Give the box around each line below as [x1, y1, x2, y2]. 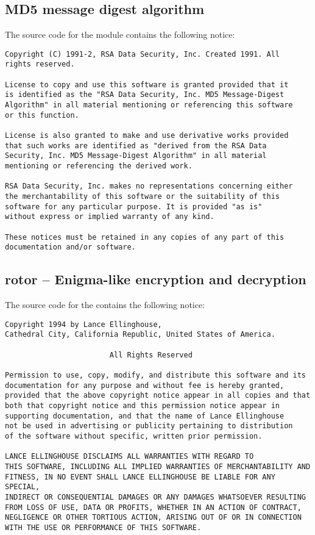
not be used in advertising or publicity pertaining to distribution [5, 422, 293, 431]
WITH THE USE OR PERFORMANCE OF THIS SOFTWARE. [5, 523, 202, 532]
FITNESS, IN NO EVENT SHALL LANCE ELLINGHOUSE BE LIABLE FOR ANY [5, 472, 275, 481]
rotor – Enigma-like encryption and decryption [5, 270, 306, 289]
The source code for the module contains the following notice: [5, 28, 235, 41]
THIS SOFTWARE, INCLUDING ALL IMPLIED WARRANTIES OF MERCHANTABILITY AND [5, 462, 311, 471]
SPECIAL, [5, 483, 40, 492]
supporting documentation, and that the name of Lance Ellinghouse [5, 411, 285, 420]
